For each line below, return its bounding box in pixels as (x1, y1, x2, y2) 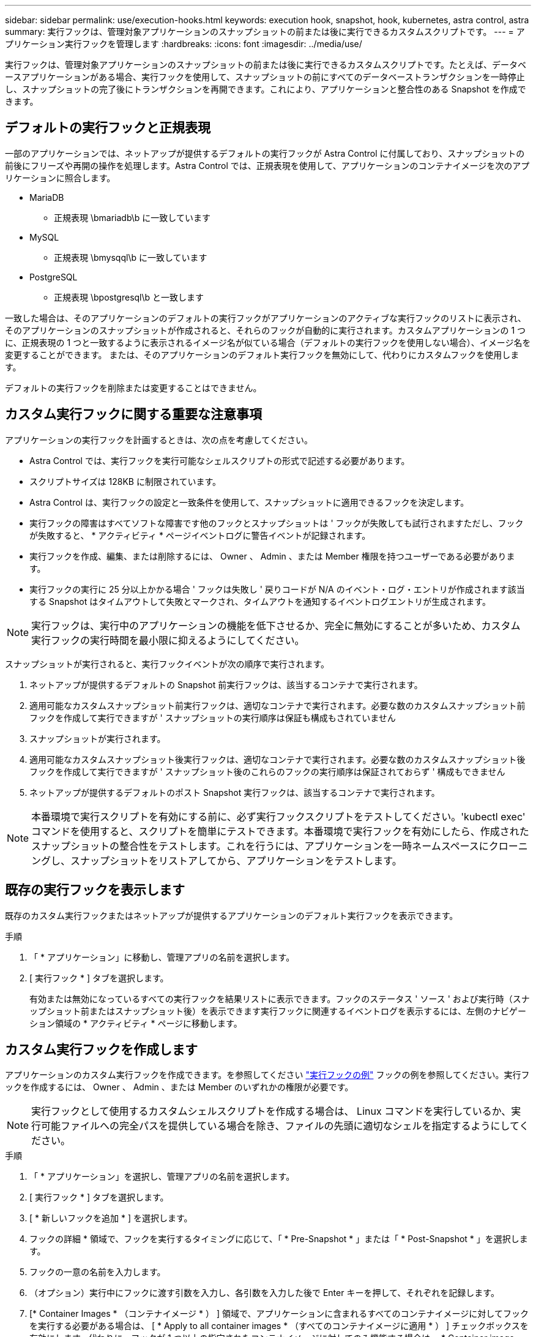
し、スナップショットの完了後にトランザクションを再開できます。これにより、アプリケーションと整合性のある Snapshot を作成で (5, 84, 526, 94)
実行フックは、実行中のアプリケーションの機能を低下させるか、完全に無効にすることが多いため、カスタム (31, 619, 521, 632)
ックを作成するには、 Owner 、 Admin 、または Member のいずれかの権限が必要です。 (5, 1082, 354, 1093)
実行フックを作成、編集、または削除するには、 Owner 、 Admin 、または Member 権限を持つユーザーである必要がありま (29, 550, 515, 561)
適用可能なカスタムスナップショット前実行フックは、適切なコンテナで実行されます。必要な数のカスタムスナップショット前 (29, 700, 526, 711)
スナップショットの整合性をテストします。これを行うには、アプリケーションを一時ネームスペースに (31, 839, 489, 852)
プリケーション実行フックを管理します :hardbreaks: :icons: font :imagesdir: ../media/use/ (5, 39, 362, 49)
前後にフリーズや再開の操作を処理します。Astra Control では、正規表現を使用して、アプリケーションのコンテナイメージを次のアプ (5, 160, 530, 171)
